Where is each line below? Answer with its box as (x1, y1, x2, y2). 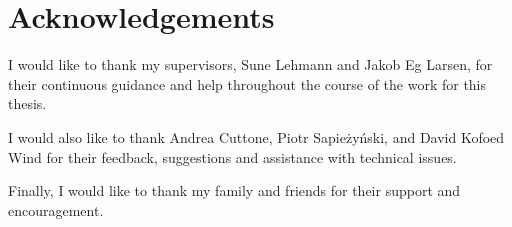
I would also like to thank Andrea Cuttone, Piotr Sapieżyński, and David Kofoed (8, 126, 505, 147)
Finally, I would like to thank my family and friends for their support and (8, 180, 461, 201)
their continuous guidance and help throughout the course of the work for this (8, 73, 487, 94)
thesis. (8, 93, 47, 114)
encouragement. (8, 199, 104, 220)
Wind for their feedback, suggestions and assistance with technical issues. (8, 146, 457, 167)
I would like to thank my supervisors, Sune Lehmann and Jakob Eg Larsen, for (8, 54, 493, 75)
